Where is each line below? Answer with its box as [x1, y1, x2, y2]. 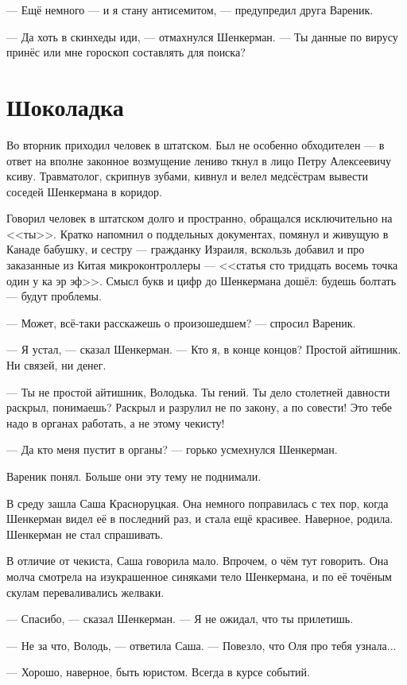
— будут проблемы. [6, 288, 102, 304]
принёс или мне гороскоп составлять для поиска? [6, 44, 246, 60]
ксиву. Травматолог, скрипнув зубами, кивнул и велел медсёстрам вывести [6, 168, 368, 184]
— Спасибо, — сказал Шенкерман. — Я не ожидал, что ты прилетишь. [6, 610, 354, 627]
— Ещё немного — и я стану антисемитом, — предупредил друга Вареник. [6, 2, 374, 17]
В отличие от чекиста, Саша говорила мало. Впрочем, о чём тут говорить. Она [6, 552, 389, 569]
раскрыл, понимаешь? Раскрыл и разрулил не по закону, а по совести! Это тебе [6, 399, 393, 416]
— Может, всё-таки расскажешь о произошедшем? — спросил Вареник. [6, 314, 356, 331]
